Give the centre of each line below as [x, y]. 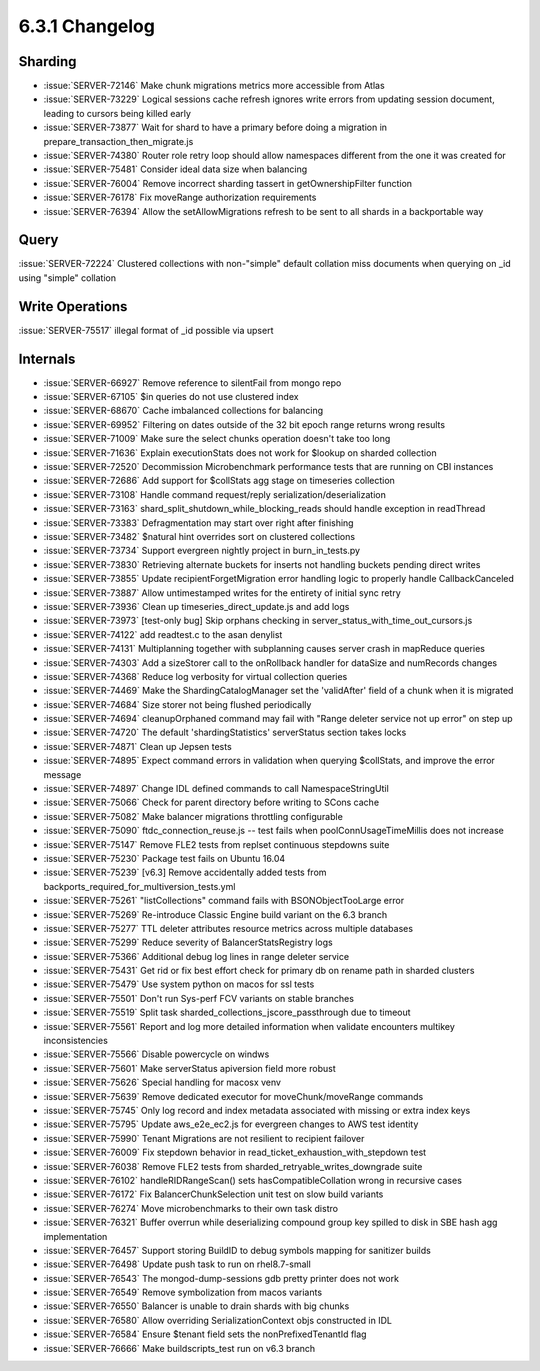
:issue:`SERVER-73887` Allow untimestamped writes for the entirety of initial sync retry [222, 592]
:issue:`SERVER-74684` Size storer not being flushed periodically [177, 704]
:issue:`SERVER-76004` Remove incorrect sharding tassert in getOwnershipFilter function [228, 183]
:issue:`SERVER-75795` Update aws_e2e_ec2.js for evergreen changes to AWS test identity [231, 1124]
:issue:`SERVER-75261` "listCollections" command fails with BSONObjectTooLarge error [224, 901]
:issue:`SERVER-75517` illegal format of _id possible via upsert [146, 330]
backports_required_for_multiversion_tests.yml [139, 886]
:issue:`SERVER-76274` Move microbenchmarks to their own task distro [191, 1208]
